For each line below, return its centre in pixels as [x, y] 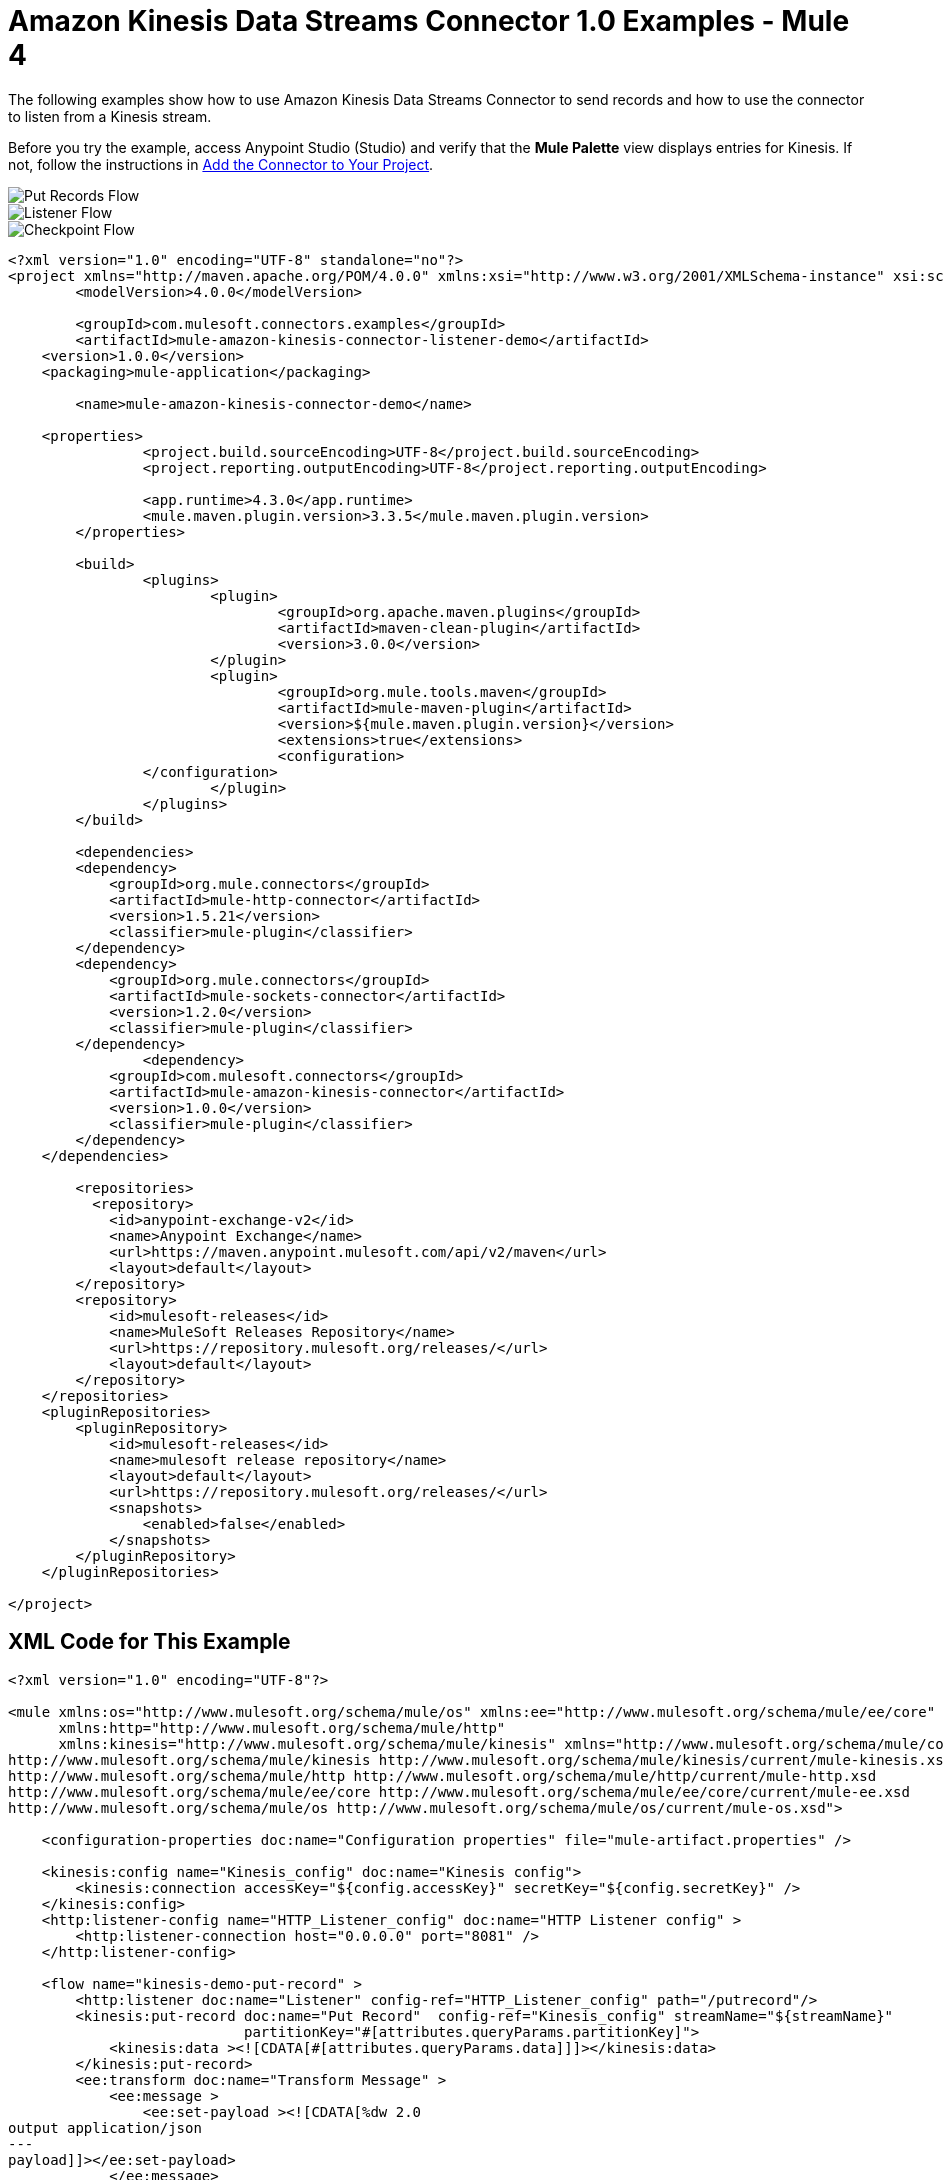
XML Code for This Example [149, 1642]
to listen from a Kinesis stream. [110, 116]
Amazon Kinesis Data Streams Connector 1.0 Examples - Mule [429, 21]
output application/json [105, 2127]
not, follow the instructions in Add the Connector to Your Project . [221, 164]
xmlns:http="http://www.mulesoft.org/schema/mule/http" [282, 1727]
